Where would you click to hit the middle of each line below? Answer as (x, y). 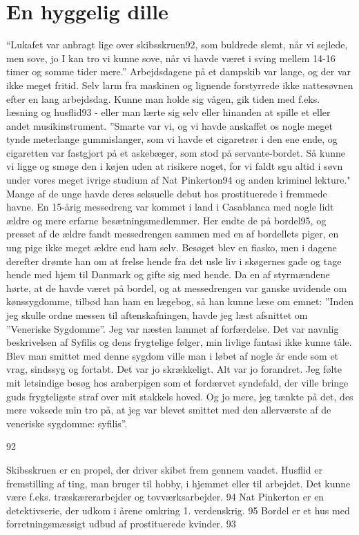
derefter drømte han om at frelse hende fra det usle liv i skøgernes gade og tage (174, 261)
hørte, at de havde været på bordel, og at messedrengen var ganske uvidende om (177, 288)
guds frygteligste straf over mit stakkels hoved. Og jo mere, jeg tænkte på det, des (180, 396)
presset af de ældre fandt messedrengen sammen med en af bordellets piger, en (173, 234)
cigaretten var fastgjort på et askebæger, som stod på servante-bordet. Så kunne (176, 152)
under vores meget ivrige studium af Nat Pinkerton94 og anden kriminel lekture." (178, 180)
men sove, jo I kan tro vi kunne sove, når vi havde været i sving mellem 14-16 (171, 58)
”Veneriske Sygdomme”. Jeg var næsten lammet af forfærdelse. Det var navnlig (173, 328)
